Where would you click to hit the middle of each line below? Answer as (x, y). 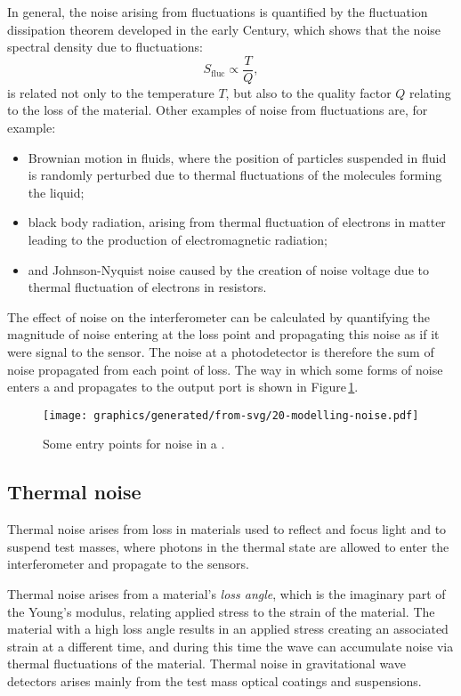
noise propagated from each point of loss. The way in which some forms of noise (225, 369)
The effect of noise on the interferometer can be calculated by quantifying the (219, 316)
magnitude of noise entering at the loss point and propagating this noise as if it (223, 334)
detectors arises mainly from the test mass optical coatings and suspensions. (214, 680)
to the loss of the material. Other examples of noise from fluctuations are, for (218, 110)
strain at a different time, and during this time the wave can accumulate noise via (230, 646)
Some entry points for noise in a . (134, 444)
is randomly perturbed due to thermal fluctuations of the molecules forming (235, 175)
